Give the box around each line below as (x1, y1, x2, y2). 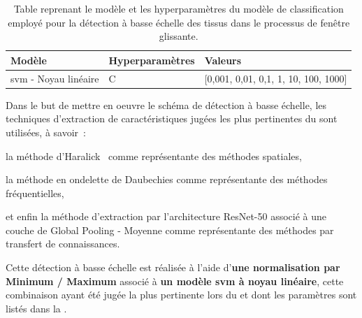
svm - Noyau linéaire (10, 71, 99, 85)
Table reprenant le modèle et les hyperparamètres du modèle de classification (13, 1, 344, 15)
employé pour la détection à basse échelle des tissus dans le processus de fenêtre (8, 15, 350, 29)
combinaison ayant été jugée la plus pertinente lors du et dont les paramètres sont (6, 287, 357, 302)
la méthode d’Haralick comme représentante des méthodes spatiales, (6, 148, 302, 163)
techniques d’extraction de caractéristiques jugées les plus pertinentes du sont (6, 111, 338, 126)
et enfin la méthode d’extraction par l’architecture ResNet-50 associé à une (6, 209, 327, 224)
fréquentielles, (6, 185, 64, 200)
